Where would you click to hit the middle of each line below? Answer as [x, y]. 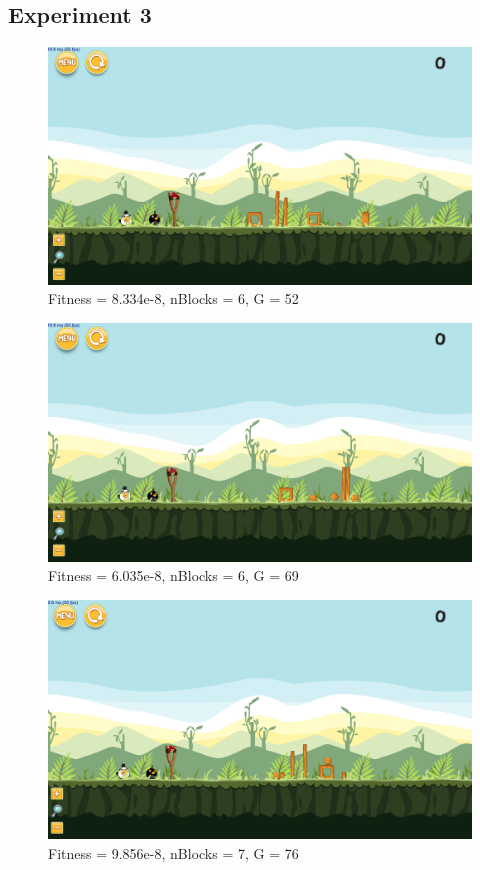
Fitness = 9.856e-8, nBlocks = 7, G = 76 [173, 853]
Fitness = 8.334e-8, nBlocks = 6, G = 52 [173, 298]
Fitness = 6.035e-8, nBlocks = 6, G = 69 [173, 575]
